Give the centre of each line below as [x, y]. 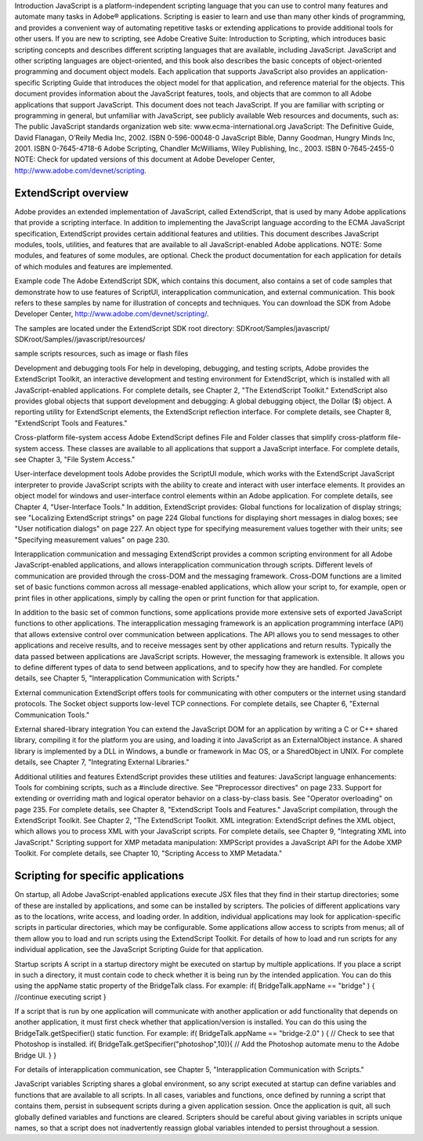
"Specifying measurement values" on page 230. [92, 540]
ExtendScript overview [72, 193]
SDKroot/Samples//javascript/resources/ [80, 339]
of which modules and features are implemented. [94, 266]
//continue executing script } [60, 997]
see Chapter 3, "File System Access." [75, 459]
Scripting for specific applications [99, 876]
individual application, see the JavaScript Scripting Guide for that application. [139, 950]
